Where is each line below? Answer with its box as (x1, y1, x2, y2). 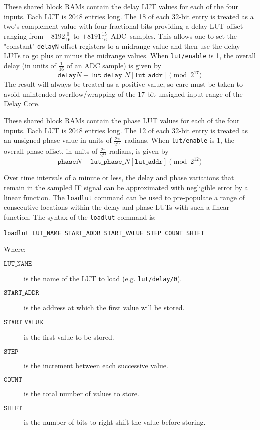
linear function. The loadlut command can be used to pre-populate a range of (4, 192, 245, 202)
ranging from (4, 30, 44, 41)
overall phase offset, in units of (4, 146, 98, 156)
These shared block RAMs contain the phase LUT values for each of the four (4, 115, 240, 126)
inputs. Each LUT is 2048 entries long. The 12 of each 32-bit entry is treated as (4, 125, 248, 135)
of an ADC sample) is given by (66, 60, 161, 70)
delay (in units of (4, 60, 56, 70)
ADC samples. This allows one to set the (110, 30, 237, 41)
